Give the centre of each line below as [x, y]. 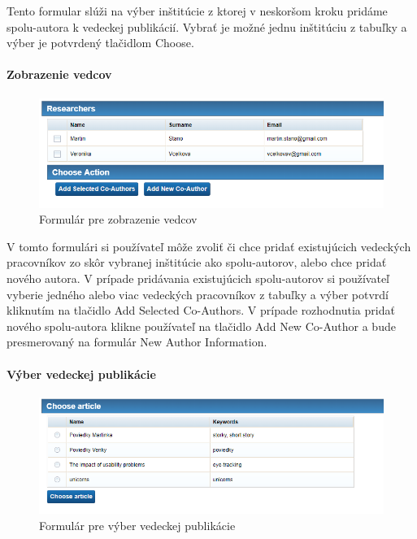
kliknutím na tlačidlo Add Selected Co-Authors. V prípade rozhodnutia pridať [201, 310]
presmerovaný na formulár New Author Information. [137, 342]
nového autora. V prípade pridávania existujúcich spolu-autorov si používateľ [198, 278]
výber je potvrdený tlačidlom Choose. [100, 43]
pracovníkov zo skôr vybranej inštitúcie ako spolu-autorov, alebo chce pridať [197, 262]
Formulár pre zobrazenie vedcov [118, 219]
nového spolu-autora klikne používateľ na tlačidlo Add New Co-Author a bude [201, 326]
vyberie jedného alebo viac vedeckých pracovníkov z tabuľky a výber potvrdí [198, 294]
